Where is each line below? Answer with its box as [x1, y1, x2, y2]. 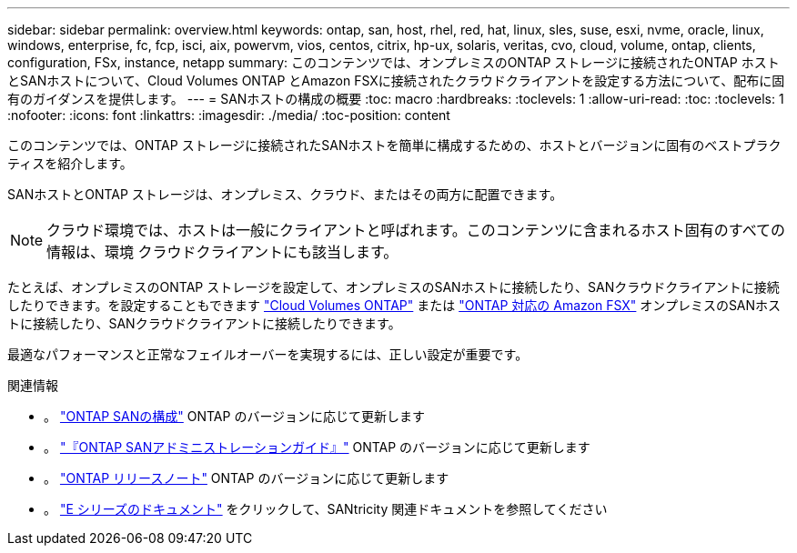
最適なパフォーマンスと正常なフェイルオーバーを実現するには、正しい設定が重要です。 [7, 347, 529, 362]
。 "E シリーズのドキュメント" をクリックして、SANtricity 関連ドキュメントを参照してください [44, 501, 608, 517]
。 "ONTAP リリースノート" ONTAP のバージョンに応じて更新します [44, 470, 449, 486]
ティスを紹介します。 [7, 156, 133, 171]
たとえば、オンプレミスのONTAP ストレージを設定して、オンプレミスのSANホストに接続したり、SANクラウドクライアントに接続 [7, 279, 780, 295]
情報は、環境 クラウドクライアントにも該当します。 [46, 243, 398, 261]
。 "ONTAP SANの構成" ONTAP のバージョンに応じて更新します [44, 408, 426, 424]
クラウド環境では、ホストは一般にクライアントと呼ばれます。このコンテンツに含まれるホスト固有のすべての [46, 221, 786, 239]
